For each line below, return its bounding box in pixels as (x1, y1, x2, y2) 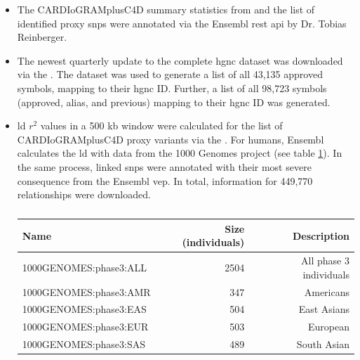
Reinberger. (17, 30, 67, 44)
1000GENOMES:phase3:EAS (22, 302, 147, 316)
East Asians (298, 302, 349, 316)
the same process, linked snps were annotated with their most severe (17, 159, 312, 174)
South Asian (296, 337, 349, 352)
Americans (304, 284, 349, 299)
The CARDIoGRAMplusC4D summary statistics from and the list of (17, 2, 315, 16)
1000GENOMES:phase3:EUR (22, 319, 149, 334)
